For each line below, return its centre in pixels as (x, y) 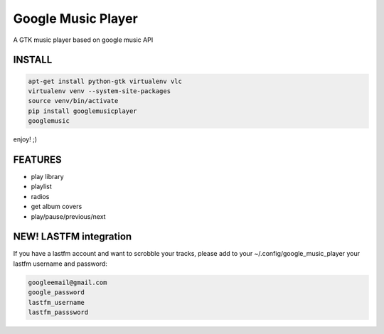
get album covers (57, 207)
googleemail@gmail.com (68, 282)
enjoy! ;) (25, 139)
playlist (42, 187)
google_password (57, 292)
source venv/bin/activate (73, 101)
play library (47, 177)
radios (40, 196)
